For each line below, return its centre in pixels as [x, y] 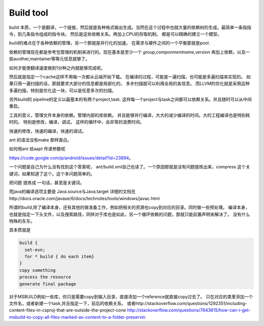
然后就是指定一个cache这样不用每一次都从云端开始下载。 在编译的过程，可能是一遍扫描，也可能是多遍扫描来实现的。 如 [130, 77]
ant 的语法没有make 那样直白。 [40, 140]
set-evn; [35, 250]
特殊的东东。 [22, 221]
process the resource [45, 277]
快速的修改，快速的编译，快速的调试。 [48, 131]
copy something [37, 270]
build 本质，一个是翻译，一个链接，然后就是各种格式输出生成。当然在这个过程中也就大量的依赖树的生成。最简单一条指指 [130, 27]
